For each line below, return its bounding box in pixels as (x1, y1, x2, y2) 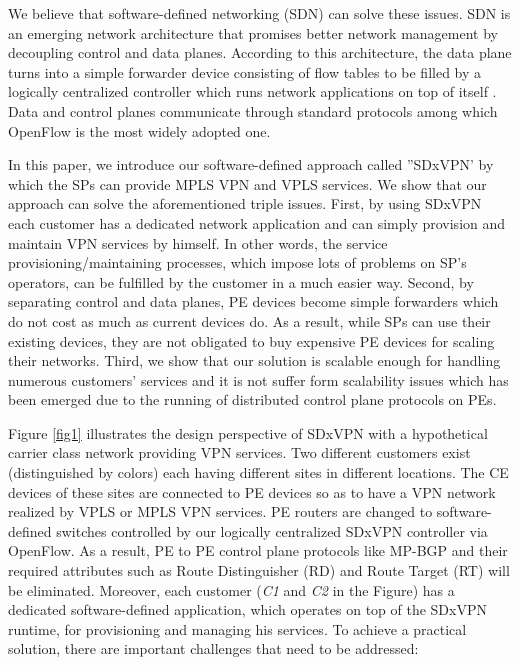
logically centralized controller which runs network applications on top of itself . (8, 81, 497, 102)
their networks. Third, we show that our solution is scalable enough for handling (8, 350, 501, 371)
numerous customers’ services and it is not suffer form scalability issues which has (8, 369, 509, 390)
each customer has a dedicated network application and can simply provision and (8, 212, 506, 233)
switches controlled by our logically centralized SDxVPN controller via (56, 520, 488, 541)
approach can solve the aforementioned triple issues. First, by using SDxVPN (8, 193, 482, 214)
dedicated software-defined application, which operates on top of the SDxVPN (8, 599, 487, 620)
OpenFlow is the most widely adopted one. (8, 120, 271, 141)
